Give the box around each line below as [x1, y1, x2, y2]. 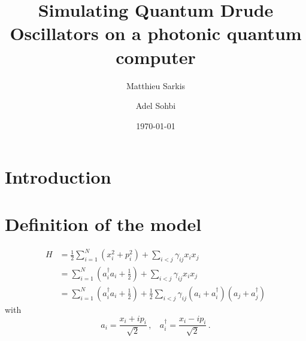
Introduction [5, 165, 111, 189]
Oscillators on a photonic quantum [10, 21, 302, 45]
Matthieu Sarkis [126, 79, 186, 92]
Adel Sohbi [135, 99, 176, 112]
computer [116, 44, 196, 69]
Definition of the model [5, 211, 202, 236]
